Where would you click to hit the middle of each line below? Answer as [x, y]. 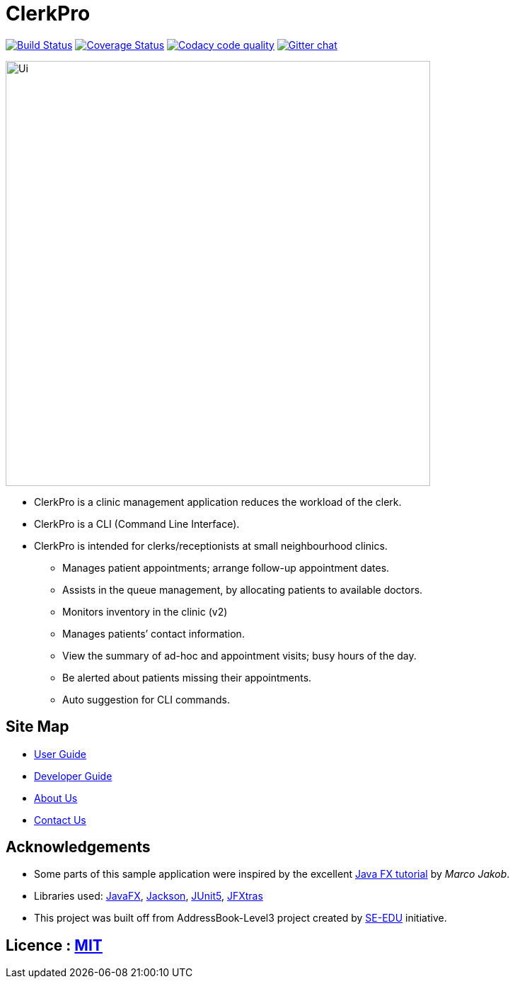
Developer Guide [73, 776]
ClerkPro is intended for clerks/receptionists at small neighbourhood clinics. [211, 545]
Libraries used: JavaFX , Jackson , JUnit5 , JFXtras [149, 896]
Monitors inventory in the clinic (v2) [145, 611]
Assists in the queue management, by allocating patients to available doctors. [243, 589]
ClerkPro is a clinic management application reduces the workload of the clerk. [218, 502]
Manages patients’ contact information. [154, 633]
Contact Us [60, 820]
